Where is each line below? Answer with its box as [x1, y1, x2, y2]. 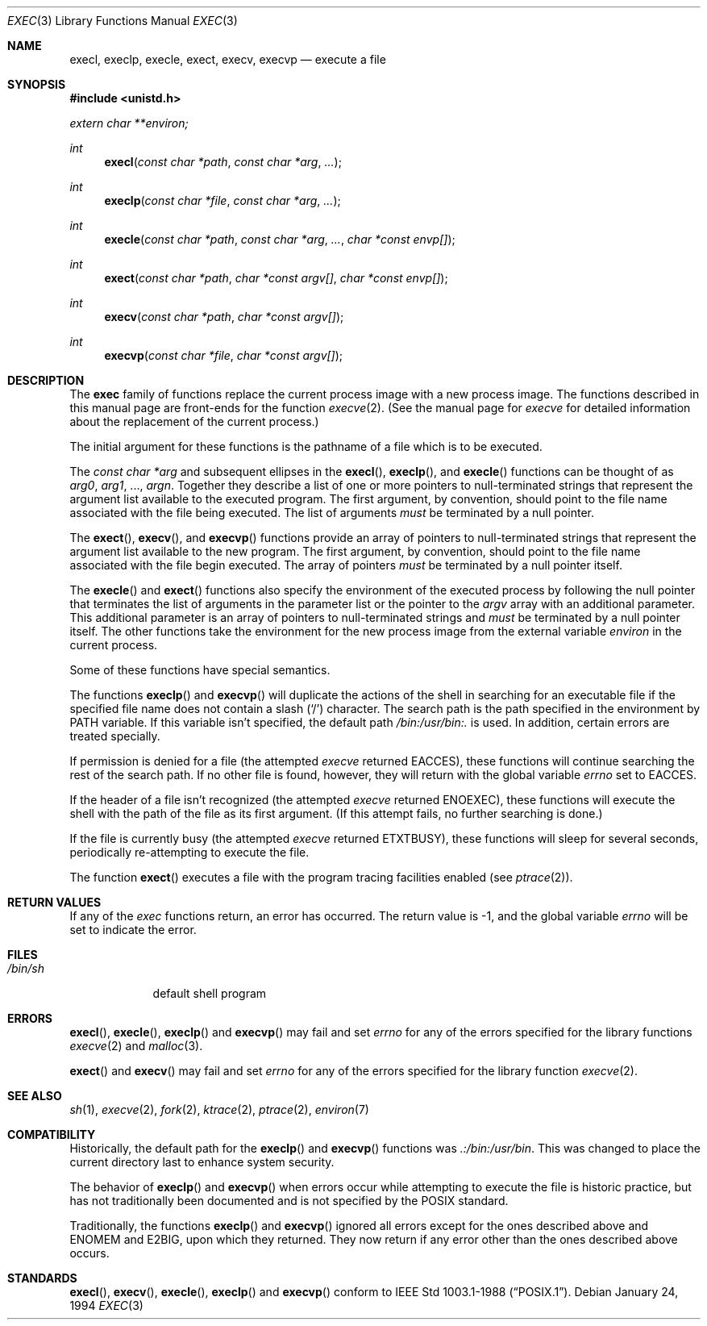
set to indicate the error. [69, 923, 197, 936]
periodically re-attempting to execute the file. [69, 845, 310, 859]
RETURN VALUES [7, 895, 102, 909]
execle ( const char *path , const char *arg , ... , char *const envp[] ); [104, 232, 455, 246]
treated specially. [69, 729, 160, 743]
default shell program [152, 986, 267, 1000]
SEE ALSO [7, 1089, 62, 1103]
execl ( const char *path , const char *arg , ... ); [104, 155, 342, 169]
